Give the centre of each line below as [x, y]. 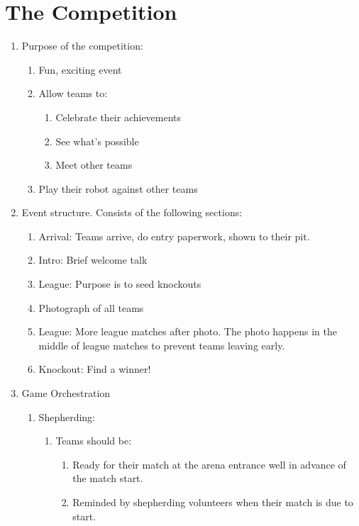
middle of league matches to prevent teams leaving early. [162, 345]
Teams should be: [94, 441]
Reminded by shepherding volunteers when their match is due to [213, 502]
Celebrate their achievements [118, 117]
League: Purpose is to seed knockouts [120, 284]
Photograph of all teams [91, 307]
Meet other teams [94, 165]
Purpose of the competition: [82, 46]
